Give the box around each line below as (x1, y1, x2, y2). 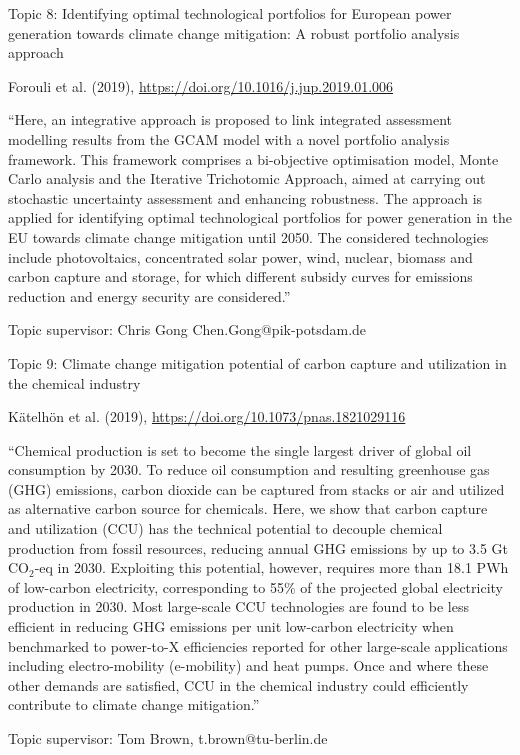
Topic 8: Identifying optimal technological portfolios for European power (8, 3, 452, 23)
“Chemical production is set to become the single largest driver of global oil (8, 439, 472, 460)
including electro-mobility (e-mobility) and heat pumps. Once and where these (8, 655, 489, 676)
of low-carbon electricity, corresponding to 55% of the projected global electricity (8, 576, 503, 597)
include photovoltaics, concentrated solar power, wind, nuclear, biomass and (8, 246, 473, 267)
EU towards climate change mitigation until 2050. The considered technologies (8, 226, 489, 247)
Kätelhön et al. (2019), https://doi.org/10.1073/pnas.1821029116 (8, 406, 406, 427)
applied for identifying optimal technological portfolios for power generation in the (8, 207, 512, 228)
